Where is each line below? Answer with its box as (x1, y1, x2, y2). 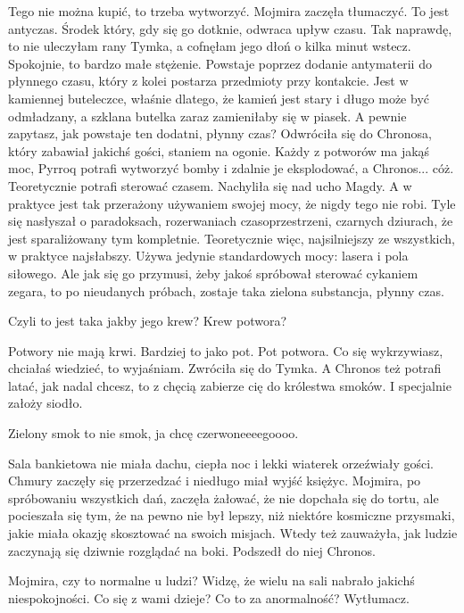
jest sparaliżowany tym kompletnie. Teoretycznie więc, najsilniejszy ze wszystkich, (8, 228, 455, 247)
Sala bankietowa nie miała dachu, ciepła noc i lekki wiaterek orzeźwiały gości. (8, 453, 435, 472)
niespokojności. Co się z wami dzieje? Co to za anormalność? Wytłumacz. (8, 588, 410, 607)
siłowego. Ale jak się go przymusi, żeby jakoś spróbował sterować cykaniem (8, 263, 418, 282)
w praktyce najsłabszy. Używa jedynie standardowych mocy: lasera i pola (8, 246, 409, 265)
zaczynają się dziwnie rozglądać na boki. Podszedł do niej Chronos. (8, 541, 376, 559)
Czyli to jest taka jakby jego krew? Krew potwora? (8, 311, 287, 330)
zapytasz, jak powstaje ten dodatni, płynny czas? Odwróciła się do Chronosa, (8, 124, 432, 143)
